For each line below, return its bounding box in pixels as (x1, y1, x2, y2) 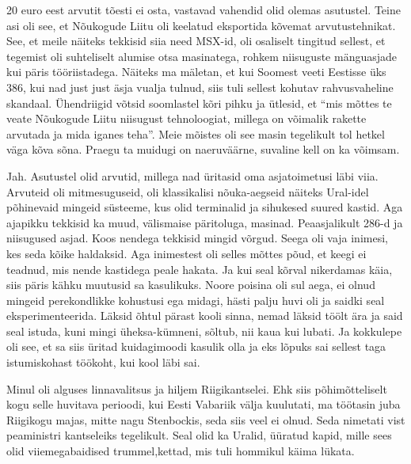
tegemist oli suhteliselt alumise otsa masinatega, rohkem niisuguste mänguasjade (6, 48, 398, 64)
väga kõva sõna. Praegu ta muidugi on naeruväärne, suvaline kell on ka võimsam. (6, 141, 400, 158)
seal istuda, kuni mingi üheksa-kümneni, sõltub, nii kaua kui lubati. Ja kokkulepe (6, 322, 402, 339)
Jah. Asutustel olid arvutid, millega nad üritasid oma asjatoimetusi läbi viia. (6, 167, 379, 184)
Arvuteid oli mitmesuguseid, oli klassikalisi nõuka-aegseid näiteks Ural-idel (6, 183, 369, 200)
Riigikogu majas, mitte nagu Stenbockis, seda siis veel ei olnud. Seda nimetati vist (6, 411, 405, 428)
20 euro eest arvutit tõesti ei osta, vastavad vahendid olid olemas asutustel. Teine (6, 2, 401, 17)
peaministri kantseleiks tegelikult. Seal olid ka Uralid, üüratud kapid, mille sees (6, 427, 392, 443)
